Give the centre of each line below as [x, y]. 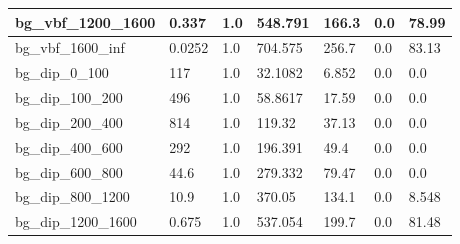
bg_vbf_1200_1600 [85, 21]
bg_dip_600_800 [69, 171]
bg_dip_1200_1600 [76, 221]
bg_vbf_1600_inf [70, 47]
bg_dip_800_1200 [72, 196]
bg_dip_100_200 [69, 97]
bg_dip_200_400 [69, 121]
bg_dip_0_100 [62, 72]
